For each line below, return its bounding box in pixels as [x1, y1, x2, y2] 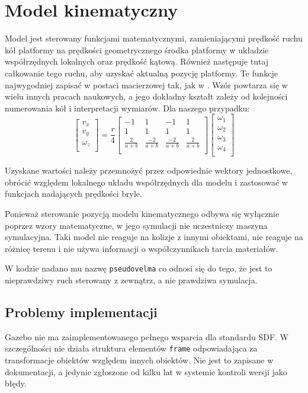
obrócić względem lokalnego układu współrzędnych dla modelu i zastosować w [5, 175, 288, 188]
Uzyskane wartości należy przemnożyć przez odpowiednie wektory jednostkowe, [5, 164, 293, 177]
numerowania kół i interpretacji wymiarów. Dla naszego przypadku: [5, 101, 250, 114]
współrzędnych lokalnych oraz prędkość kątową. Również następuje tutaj [5, 55, 269, 68]
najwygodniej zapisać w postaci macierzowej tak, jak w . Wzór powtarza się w [5, 78, 288, 91]
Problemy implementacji [5, 303, 158, 321]
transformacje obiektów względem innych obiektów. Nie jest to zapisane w [5, 354, 274, 366]
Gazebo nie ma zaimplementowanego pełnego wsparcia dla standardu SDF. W [5, 330, 289, 343]
